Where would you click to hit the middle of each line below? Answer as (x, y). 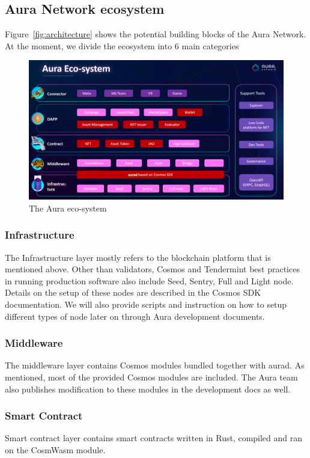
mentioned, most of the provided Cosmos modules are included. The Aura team (151, 377)
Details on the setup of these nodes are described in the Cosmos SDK (133, 292)
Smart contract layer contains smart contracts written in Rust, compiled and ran (154, 438)
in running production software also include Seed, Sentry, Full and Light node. (149, 280)
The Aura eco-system (68, 208)
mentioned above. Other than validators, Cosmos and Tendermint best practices (152, 269)
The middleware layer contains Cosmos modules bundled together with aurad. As (155, 365)
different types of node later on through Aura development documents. (135, 316)
